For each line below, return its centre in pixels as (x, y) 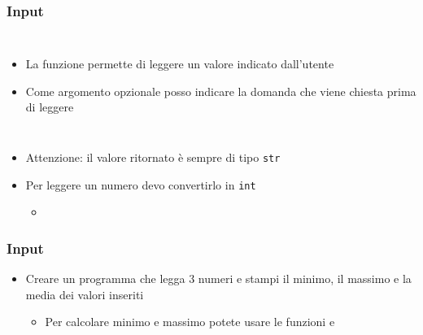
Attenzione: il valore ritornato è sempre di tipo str (153, 157)
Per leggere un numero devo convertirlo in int (141, 184)
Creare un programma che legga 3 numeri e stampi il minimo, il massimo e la (218, 278)
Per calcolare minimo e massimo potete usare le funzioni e (190, 322)
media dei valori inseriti (85, 294)
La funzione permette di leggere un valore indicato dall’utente (180, 64)
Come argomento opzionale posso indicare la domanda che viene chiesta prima (221, 91)
